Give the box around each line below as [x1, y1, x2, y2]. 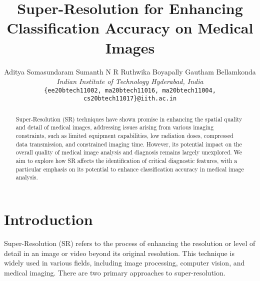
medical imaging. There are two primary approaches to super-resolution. [4, 267, 225, 277]
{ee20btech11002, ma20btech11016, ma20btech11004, [44, 86, 216, 94]
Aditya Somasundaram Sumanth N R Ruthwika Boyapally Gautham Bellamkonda [4, 66, 256, 76]
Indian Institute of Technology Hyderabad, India [56, 76, 203, 86]
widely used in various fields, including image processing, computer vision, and [4, 257, 245, 268]
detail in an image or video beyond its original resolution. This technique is [4, 247, 234, 258]
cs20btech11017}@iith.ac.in [83, 95, 177, 102]
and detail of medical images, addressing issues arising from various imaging [15, 123, 214, 131]
